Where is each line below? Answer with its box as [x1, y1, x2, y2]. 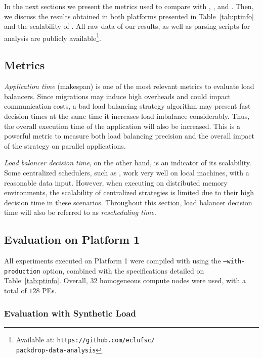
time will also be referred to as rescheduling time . [4, 207, 156, 217]
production [4, 267, 40, 275]
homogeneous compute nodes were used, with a [100, 275, 246, 286]
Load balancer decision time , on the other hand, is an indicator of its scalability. [4, 157, 251, 168]
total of [4, 285, 27, 296]
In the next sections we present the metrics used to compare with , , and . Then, [4, 1, 254, 11]
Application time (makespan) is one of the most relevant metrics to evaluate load [4, 81, 254, 92]
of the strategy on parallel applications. [4, 140, 126, 151]
